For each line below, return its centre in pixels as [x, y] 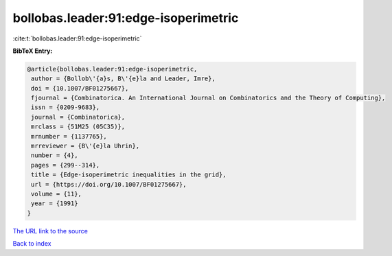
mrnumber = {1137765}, [69, 136]
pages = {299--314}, [66, 165]
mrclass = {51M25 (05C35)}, [78, 127]
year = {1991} [55, 203]
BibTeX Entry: [33, 51]
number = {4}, [55, 155]
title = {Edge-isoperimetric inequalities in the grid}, [129, 175]
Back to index [32, 244]
